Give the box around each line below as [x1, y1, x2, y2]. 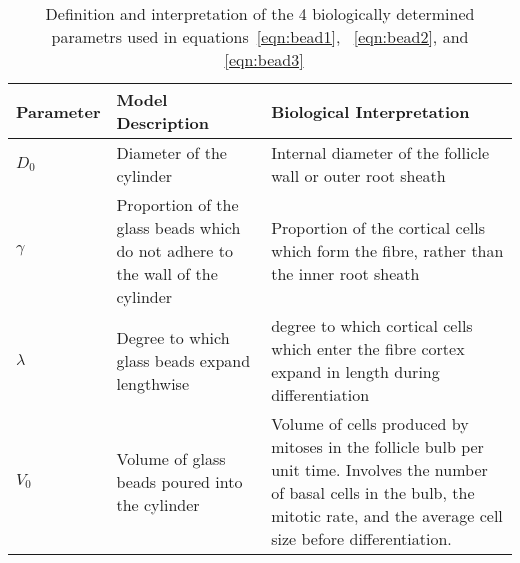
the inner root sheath [271, 262, 420, 285]
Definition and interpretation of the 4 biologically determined [45, 2, 475, 25]
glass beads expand [116, 348, 251, 372]
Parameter [16, 99, 101, 123]
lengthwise [116, 371, 189, 395]
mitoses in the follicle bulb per [271, 435, 484, 458]
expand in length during [271, 360, 440, 383]
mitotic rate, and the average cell [271, 504, 503, 527]
